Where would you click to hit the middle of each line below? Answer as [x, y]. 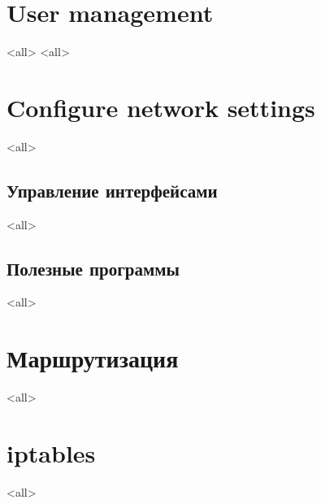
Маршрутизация [93, 358]
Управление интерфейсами [112, 190]
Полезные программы [93, 268]
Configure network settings [161, 107]
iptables [51, 452]
